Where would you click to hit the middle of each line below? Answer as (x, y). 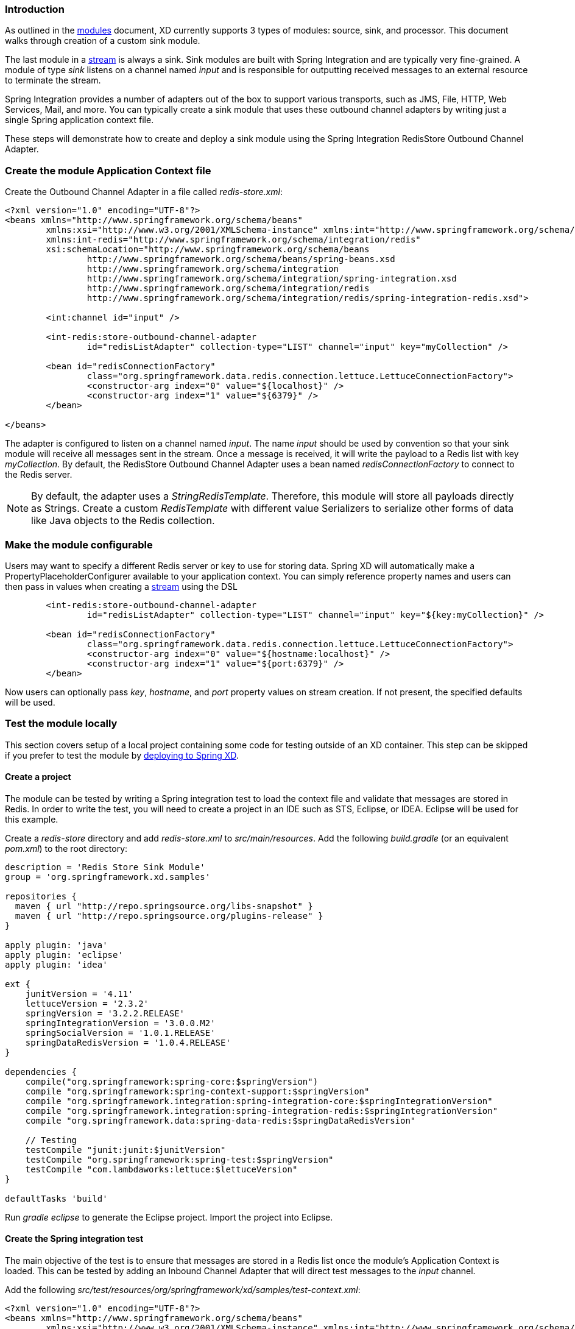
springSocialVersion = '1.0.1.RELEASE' (120, 1033)
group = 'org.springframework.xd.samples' (108, 877)
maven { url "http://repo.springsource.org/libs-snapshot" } (164, 906)
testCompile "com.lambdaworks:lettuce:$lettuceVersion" (161, 1169)
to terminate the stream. (53, 80)
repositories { (41, 896)
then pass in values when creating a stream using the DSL (122, 586)
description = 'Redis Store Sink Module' (105, 867)
